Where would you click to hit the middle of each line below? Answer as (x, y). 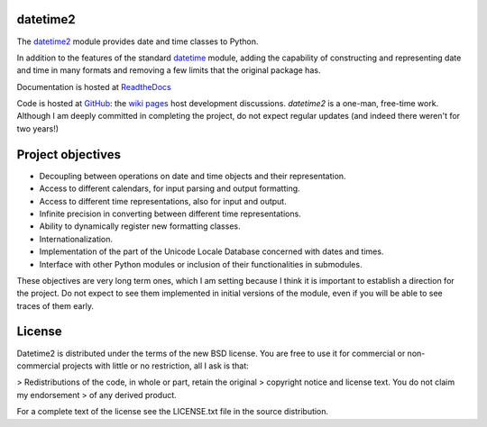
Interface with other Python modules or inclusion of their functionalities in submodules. (201, 264)
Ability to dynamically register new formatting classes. (140, 226)
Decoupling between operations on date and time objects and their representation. (193, 176)
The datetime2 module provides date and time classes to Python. (138, 41)
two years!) (37, 128)
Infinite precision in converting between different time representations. (170, 213)
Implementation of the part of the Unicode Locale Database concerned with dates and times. (211, 251)
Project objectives (69, 154)
